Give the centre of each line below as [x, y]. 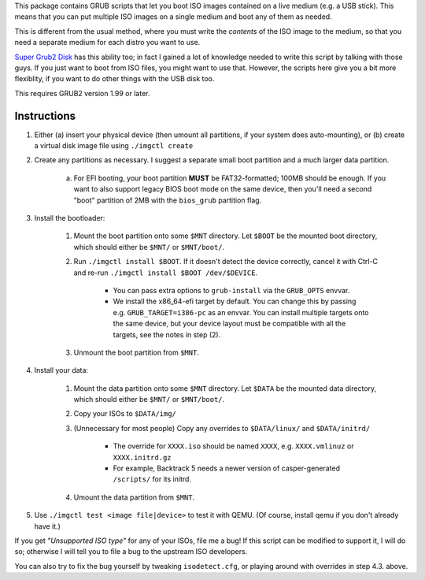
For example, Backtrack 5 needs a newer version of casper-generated [227, 468]
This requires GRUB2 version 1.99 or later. [82, 93]
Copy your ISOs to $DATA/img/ [125, 414]
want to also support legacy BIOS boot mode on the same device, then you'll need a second [223, 189]
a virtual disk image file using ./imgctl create [114, 146]
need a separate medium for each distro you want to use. [107, 43]
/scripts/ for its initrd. [152, 479]
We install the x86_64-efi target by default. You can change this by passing [235, 301]
